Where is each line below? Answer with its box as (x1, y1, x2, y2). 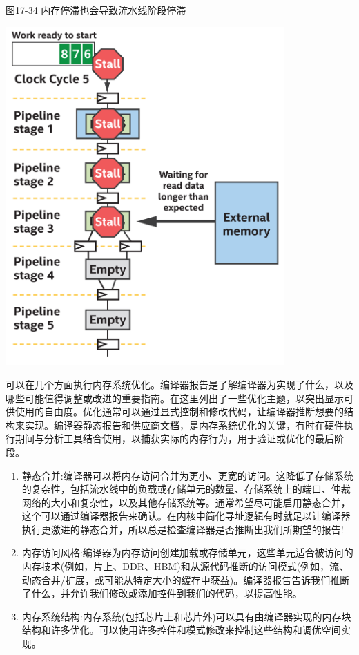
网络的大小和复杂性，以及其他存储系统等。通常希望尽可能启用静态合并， (21, 495, 351, 509)
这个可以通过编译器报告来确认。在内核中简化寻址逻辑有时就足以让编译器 (21, 509, 351, 523)
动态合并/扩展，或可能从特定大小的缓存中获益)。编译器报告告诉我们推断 (21, 572, 350, 587)
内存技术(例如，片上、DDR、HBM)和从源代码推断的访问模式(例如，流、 (21, 559, 349, 573)
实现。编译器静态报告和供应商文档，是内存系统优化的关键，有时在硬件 (24, 417, 344, 432)
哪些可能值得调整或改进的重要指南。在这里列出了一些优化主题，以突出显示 (6, 390, 344, 405)
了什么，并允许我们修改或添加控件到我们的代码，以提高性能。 (21, 586, 302, 600)
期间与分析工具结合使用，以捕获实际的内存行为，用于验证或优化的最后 (14, 431, 334, 446)
